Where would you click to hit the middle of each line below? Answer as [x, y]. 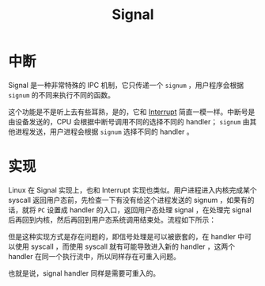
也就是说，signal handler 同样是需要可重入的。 [84, 273]
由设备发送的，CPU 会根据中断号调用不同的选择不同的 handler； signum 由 [129, 121]
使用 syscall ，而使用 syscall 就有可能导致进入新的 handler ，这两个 [125, 246]
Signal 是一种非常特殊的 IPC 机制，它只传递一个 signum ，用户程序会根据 [126, 85]
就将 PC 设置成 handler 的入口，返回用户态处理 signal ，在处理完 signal [136, 210]
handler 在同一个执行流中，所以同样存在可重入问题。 [94, 256]
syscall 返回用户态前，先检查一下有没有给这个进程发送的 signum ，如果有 [128, 200]
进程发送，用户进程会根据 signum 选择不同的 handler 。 [104, 132]
